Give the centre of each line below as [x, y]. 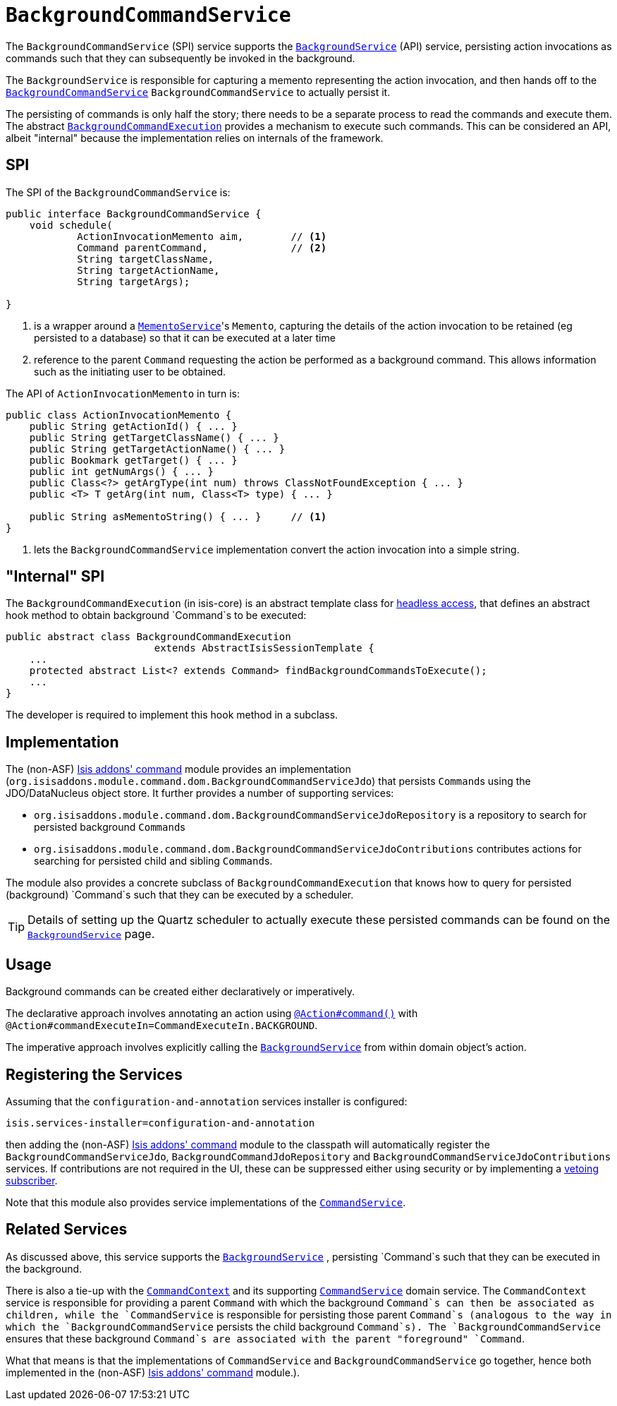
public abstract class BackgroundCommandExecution [148, 637]
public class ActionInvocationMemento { [119, 415]
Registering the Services [94, 1074]
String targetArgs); [134, 281]
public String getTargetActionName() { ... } [157, 449]
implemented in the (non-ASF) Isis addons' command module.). [153, 1372]
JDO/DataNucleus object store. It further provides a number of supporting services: [200, 793]
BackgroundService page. [91, 934]
